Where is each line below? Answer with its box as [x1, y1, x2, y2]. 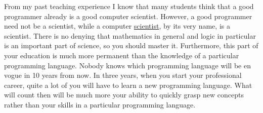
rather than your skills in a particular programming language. [4, 99, 196, 109]
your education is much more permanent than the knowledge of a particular [4, 50, 239, 60]
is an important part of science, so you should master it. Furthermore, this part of [4, 40, 258, 51]
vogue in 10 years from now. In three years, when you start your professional [4, 70, 242, 80]
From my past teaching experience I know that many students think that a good [4, 1, 254, 11]
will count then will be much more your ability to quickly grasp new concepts [4, 89, 244, 100]
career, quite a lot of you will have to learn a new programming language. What [4, 79, 252, 90]
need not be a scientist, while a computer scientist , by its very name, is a [4, 21, 230, 31]
